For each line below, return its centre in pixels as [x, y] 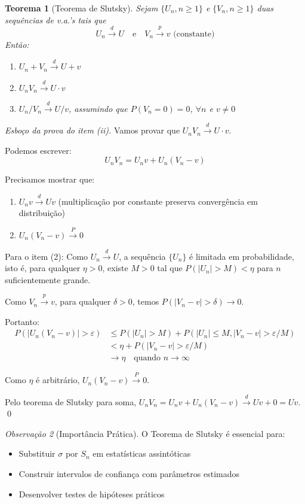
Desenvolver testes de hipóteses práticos [92, 494]
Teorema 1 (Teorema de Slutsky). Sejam [81, 8]
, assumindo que [98, 108]
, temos [146, 301]
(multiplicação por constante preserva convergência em [158, 201]
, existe [115, 268]
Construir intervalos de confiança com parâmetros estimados [129, 474]
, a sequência [142, 256]
